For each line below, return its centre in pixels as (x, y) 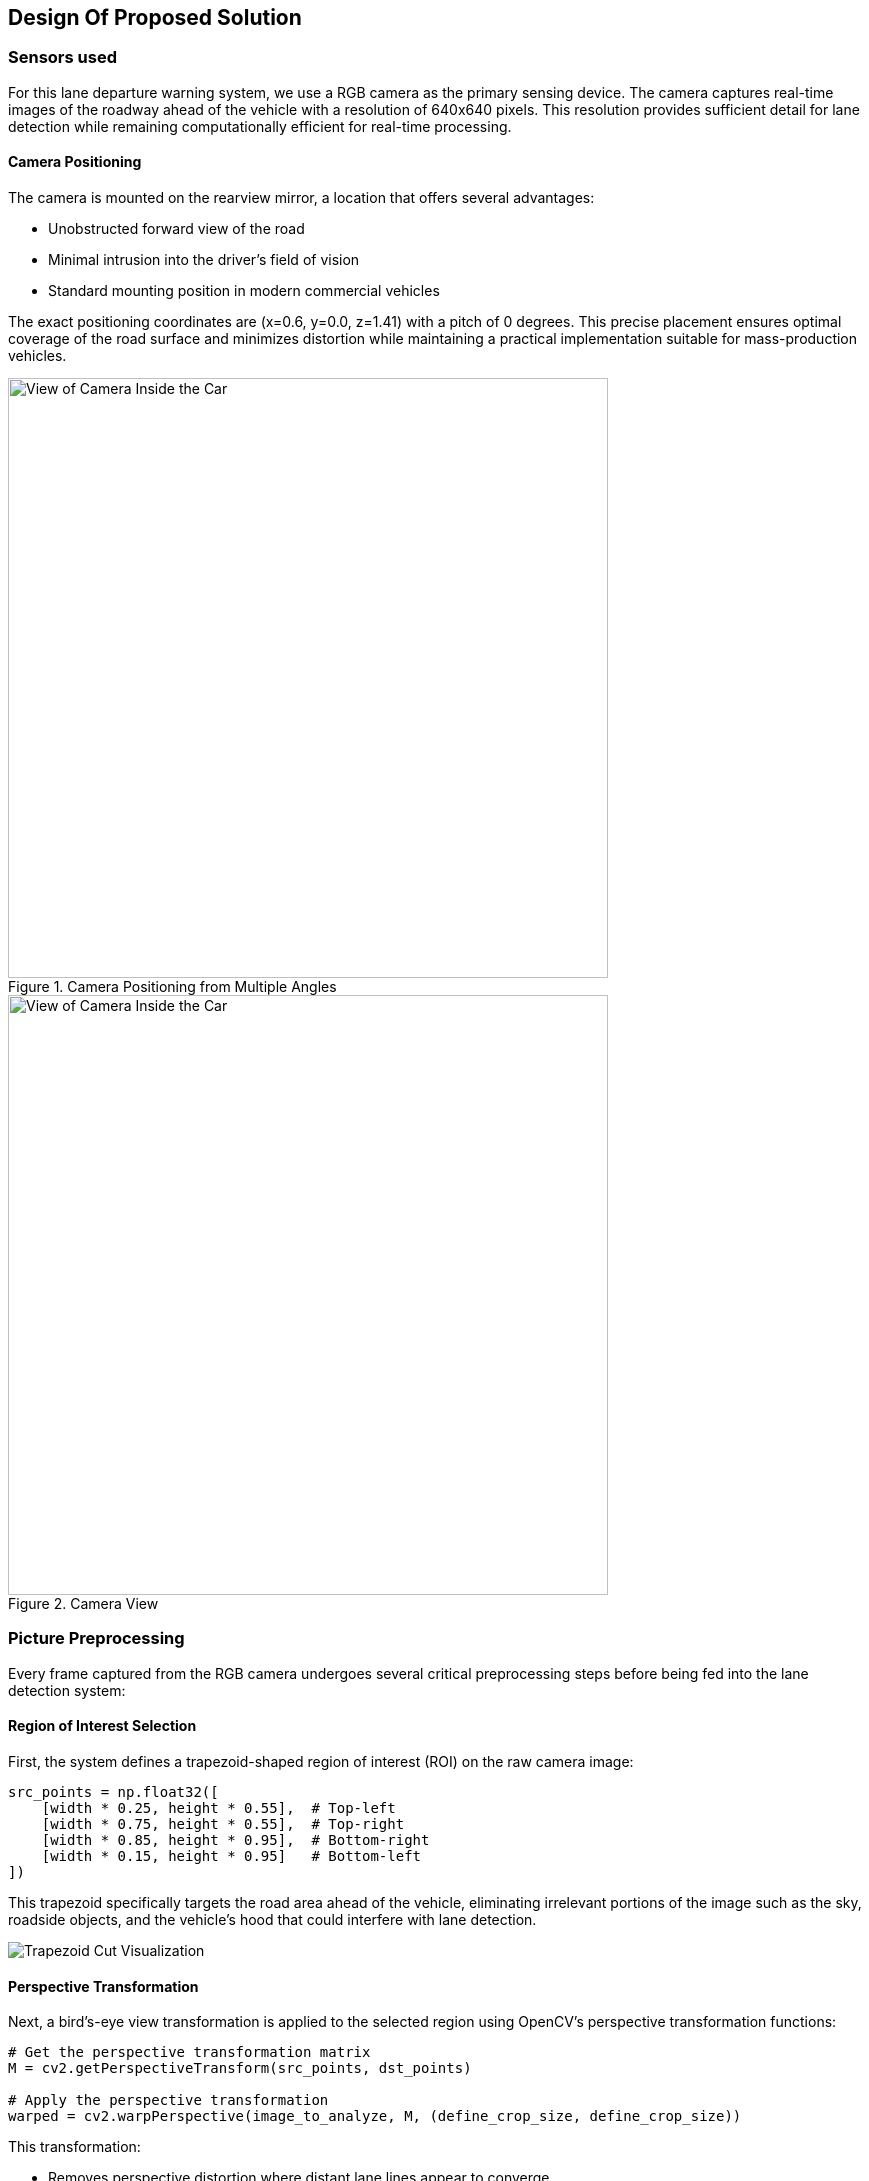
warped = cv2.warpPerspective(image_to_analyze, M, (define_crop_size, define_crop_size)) (375, 2116)
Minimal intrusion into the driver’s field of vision (204, 260)
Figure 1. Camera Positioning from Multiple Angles (172, 987)
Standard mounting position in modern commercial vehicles (244, 291)
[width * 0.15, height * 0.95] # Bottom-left (231, 1855)
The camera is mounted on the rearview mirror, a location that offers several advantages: (301, 198)
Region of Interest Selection (102, 1726)
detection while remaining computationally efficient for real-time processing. (260, 126)
